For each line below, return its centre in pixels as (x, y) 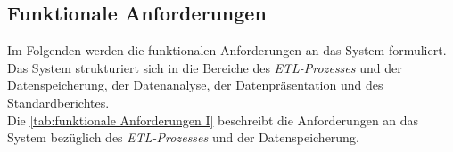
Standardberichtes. (58, 102)
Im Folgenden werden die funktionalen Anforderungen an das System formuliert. (227, 50)
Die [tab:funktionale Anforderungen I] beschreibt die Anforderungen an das (213, 120)
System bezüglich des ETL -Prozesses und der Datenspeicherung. (183, 137)
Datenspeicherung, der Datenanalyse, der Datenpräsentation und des (195, 85)
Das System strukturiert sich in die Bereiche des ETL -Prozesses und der (205, 67)
